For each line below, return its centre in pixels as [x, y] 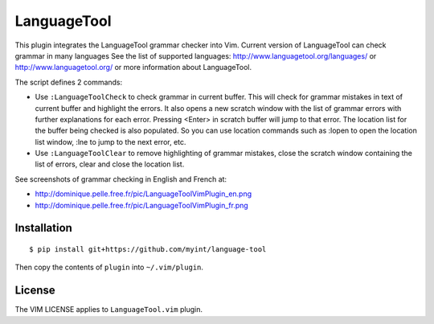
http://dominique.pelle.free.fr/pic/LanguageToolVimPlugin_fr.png [141, 205]
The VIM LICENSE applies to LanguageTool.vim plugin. [108, 310]
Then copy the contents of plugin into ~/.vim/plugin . [109, 267]
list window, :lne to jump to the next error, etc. [111, 141]
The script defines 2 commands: [69, 82]
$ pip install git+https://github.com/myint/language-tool [148, 250]
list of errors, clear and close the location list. [110, 164]
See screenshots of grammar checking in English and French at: [121, 179]
